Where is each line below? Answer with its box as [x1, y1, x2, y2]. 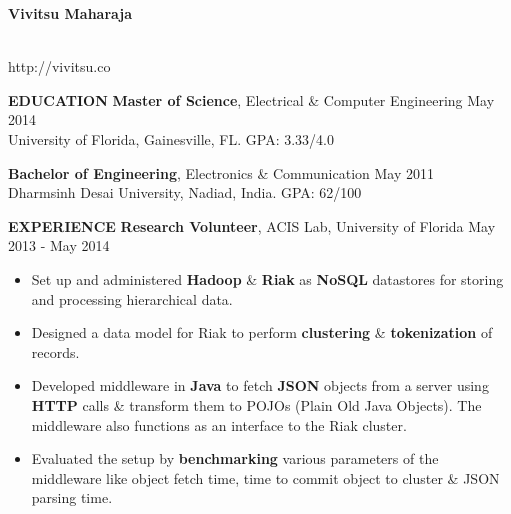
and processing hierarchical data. [31, 288, 233, 309]
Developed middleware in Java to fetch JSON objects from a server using [31, 375, 489, 396]
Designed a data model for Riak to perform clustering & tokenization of [31, 322, 493, 343]
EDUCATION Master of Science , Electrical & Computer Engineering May [8, 89, 495, 110]
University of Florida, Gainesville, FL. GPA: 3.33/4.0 [8, 128, 334, 149]
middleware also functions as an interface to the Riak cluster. [31, 414, 407, 435]
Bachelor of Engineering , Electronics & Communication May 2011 [8, 162, 434, 183]
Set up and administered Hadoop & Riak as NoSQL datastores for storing [31, 268, 504, 289]
